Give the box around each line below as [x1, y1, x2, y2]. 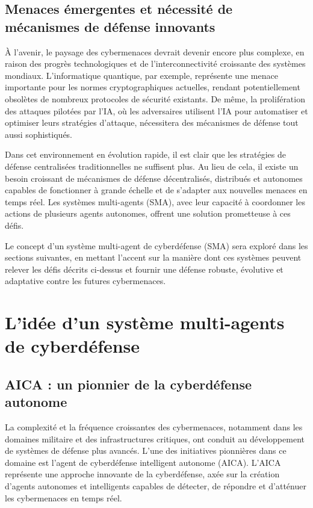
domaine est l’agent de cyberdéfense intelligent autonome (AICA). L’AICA [5, 456, 281, 468]
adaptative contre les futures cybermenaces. [5, 274, 166, 287]
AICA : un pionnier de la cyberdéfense [5, 374, 252, 393]
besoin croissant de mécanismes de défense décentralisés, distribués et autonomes [5, 172, 303, 184]
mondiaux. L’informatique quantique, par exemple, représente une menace [5, 69, 278, 81]
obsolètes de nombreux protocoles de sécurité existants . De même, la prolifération [5, 92, 305, 105]
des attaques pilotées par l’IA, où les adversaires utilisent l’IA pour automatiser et [5, 104, 308, 117]
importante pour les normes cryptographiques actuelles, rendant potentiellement [5, 81, 300, 93]
